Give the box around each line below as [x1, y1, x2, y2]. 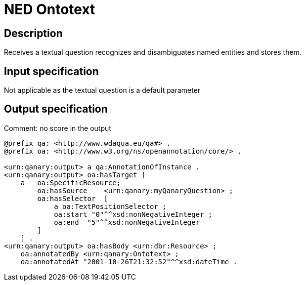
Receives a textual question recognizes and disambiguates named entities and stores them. [4, 48, 302, 57]
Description [4, 27, 63, 40]
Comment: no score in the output [4, 123, 111, 132]
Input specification [4, 65, 99, 78]
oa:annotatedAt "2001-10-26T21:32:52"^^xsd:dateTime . [20, 257, 238, 266]
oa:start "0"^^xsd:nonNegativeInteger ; [54, 210, 213, 218]
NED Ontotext [4, 1, 95, 18]
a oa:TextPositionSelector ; [54, 202, 167, 210]
